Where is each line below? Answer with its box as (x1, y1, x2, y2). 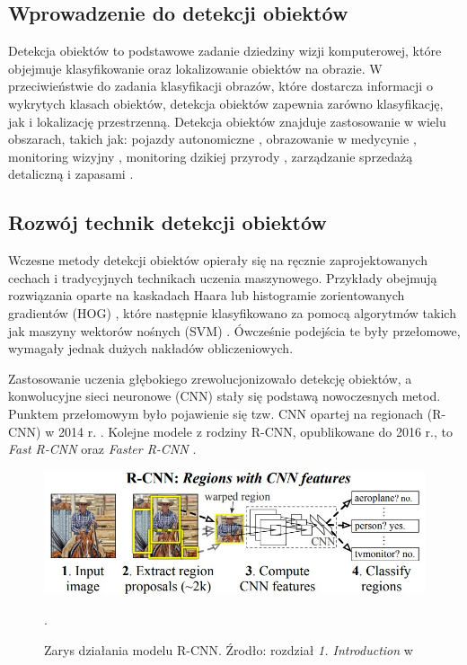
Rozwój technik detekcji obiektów (8, 208, 327, 236)
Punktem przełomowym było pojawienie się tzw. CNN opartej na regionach (8, 403, 424, 422)
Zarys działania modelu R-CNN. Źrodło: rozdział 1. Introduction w (44, 640, 413, 659)
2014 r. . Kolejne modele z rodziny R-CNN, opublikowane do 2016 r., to (57, 421, 453, 440)
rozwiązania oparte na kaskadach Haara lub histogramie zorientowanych (8, 286, 405, 305)
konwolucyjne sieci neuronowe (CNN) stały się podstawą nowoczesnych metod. (8, 386, 441, 405)
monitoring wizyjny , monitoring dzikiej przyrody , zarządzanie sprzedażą (8, 146, 413, 165)
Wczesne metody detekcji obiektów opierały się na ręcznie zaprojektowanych (8, 251, 427, 270)
